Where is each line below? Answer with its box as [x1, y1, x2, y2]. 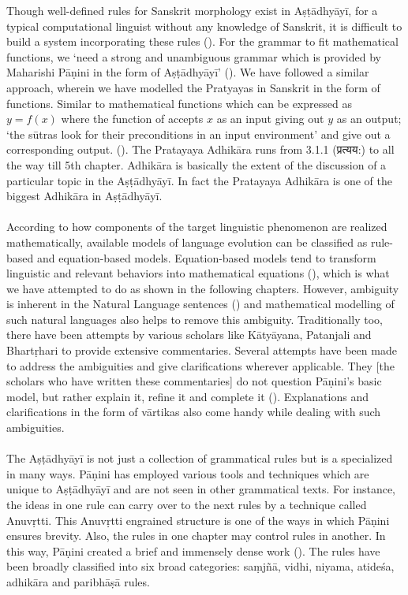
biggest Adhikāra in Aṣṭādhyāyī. [6, 188, 163, 204]
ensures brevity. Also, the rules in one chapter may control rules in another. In [6, 527, 386, 544]
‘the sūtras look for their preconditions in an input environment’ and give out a [6, 125, 391, 142]
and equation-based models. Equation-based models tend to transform [36, 249, 376, 266]
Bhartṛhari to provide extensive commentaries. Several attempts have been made [6, 342, 397, 359]
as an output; [336, 110, 402, 127]
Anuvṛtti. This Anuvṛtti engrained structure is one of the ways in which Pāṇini [6, 511, 390, 528]
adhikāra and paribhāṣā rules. [6, 573, 150, 589]
